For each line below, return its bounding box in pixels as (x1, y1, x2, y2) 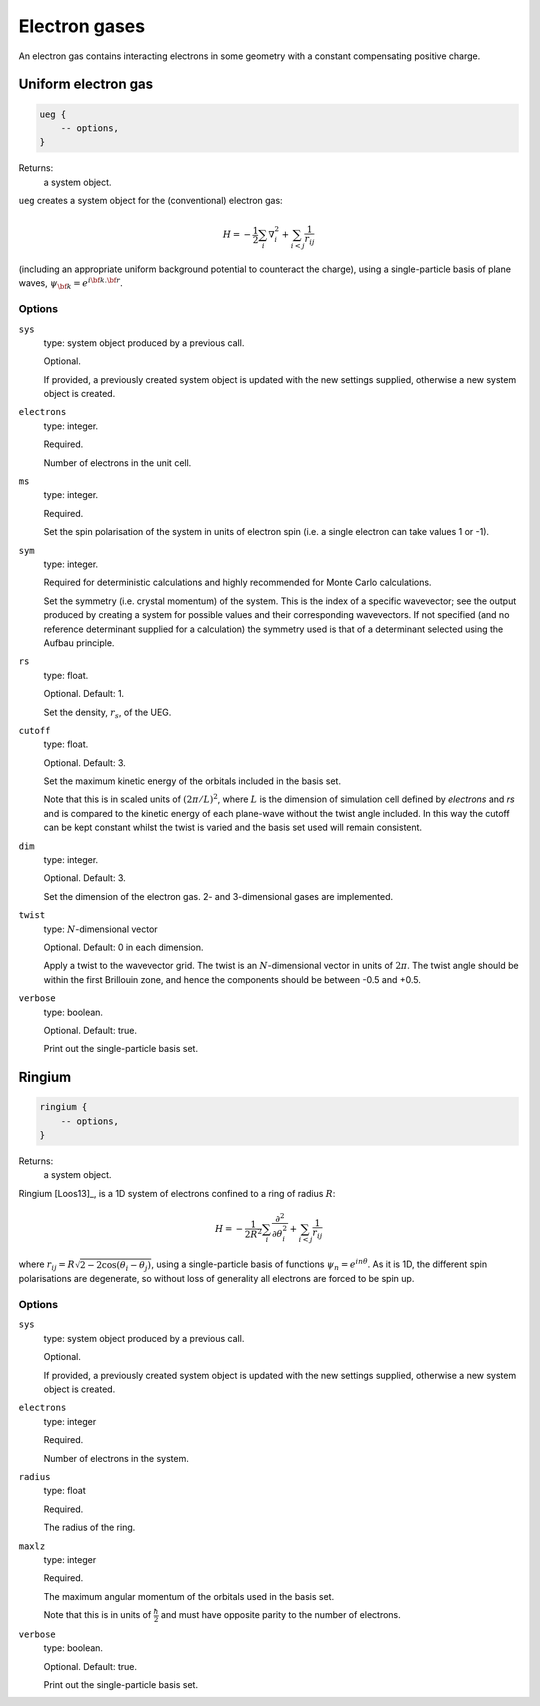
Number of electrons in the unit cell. (43, 456, 192, 469)
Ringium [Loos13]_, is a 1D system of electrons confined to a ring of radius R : (18, 1187, 336, 1199)
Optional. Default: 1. (43, 688, 125, 700)
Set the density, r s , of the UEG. (43, 706, 172, 720)
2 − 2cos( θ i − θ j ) (79, 1259, 152, 1273)
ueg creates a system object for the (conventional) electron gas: (18, 195, 284, 207)
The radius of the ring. (43, 1521, 136, 1534)
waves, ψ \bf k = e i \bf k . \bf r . (18, 276, 124, 292)
